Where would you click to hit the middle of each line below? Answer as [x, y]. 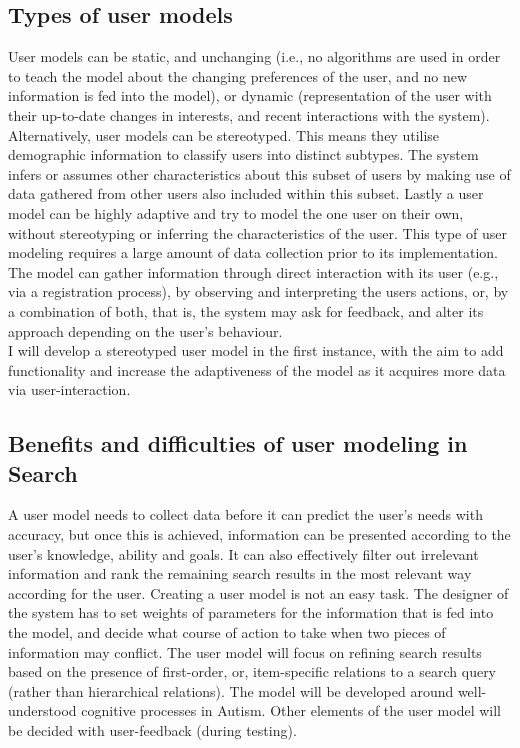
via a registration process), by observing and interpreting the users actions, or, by [258, 291]
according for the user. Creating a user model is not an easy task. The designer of [258, 592]
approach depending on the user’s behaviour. [145, 330]
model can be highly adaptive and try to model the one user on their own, [236, 212]
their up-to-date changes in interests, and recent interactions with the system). [249, 114]
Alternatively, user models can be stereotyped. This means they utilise [224, 134]
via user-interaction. [69, 389]
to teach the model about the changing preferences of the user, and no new [238, 75]
